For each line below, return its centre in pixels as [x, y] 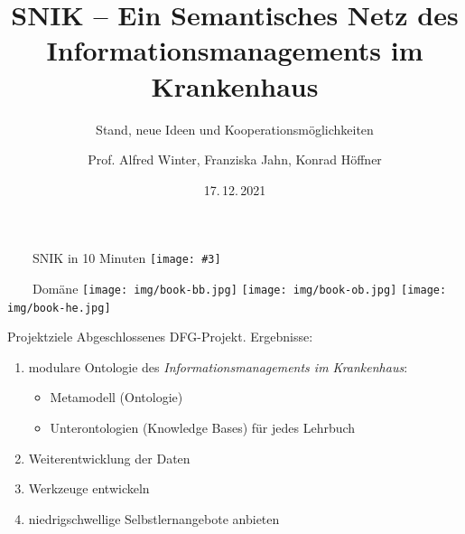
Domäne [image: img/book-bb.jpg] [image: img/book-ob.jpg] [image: [239, 288]
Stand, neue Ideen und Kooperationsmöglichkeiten [235, 129]
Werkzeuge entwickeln [89, 488]
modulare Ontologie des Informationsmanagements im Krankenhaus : [218, 366]
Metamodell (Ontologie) [116, 397]
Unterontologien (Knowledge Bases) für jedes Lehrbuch [203, 428]
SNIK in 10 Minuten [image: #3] [126, 258]
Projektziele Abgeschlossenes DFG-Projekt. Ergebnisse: [160, 337]
